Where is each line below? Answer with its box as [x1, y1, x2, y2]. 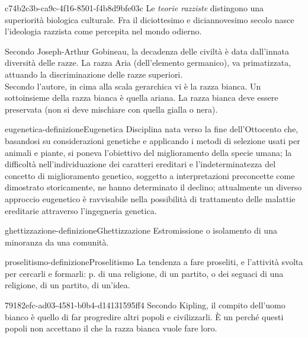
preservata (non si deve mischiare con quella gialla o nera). [5, 103, 218, 115]
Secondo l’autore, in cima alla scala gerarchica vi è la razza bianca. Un [5, 79, 261, 92]
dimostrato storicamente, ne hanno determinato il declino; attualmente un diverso [5, 181, 302, 193]
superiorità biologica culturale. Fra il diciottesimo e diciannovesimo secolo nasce [5, 13, 294, 25]
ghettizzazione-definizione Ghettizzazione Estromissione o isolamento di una [5, 224, 277, 237]
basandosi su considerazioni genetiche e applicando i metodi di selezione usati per [5, 134, 300, 146]
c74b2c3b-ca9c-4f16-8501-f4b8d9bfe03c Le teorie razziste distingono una [5, 2, 264, 14]
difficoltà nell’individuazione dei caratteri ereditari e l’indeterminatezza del [5, 158, 276, 170]
